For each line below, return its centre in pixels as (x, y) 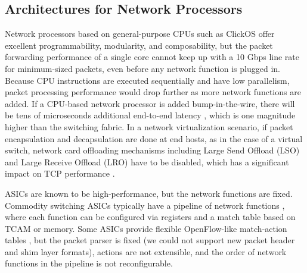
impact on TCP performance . (60, 173)
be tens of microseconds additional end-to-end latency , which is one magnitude (150, 115)
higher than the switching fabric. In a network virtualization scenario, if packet (149, 126)
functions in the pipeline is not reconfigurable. (89, 263)
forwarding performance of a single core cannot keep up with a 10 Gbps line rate (152, 57)
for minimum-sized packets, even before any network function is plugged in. (142, 68)
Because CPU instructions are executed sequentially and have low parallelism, (147, 80)
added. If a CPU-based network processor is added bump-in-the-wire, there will (150, 103)
